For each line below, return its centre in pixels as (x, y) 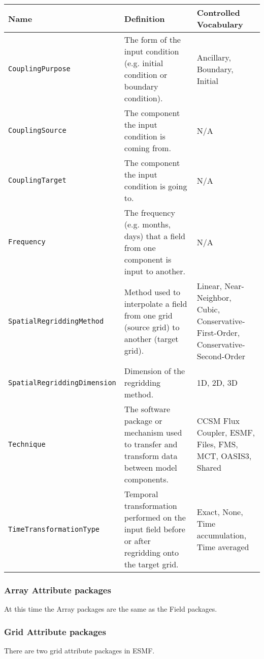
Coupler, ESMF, (226, 432)
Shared (209, 467)
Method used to (152, 292)
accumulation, (222, 535)
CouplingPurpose (39, 69)
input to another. (155, 271)
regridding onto (152, 552)
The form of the (152, 39)
